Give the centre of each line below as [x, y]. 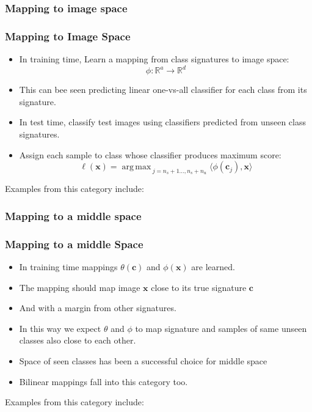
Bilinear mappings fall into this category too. [103, 381]
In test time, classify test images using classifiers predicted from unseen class [162, 122]
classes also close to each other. [78, 340]
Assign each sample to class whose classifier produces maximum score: [150, 154]
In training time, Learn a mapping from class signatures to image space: [154, 59]
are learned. [213, 266]
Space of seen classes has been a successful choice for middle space [143, 360]
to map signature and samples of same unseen [221, 328]
